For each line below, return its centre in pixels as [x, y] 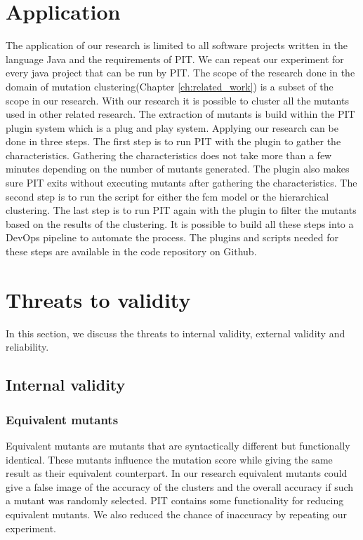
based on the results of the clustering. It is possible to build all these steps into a [180, 223]
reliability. [27, 347]
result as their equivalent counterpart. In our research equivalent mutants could [177, 473]
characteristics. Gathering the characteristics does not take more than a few [169, 155]
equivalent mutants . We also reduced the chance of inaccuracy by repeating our [177, 514]
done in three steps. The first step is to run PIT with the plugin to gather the [173, 141]
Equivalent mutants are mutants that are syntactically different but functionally [178, 445]
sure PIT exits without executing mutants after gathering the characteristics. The [181, 183]
